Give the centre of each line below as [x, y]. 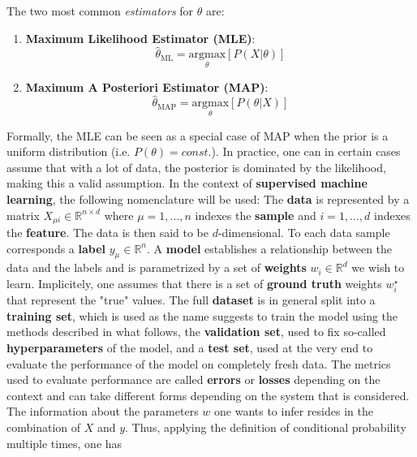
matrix [23, 215]
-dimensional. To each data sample [304, 233]
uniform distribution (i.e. [69, 151]
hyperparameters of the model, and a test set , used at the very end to [190, 347]
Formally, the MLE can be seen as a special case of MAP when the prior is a [198, 135]
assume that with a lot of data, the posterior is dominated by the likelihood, [196, 167]
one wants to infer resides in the [294, 411]
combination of [44, 427]
